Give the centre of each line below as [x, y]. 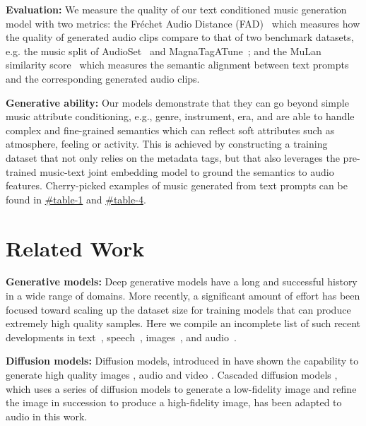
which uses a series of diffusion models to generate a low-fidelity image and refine [181, 388]
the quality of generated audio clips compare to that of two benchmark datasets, [180, 37]
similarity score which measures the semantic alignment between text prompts [177, 65]
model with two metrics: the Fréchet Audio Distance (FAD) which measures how [183, 23]
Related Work [75, 248]
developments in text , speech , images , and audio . [121, 337]
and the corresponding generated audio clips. [103, 78]
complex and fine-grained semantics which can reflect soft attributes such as [170, 130]
